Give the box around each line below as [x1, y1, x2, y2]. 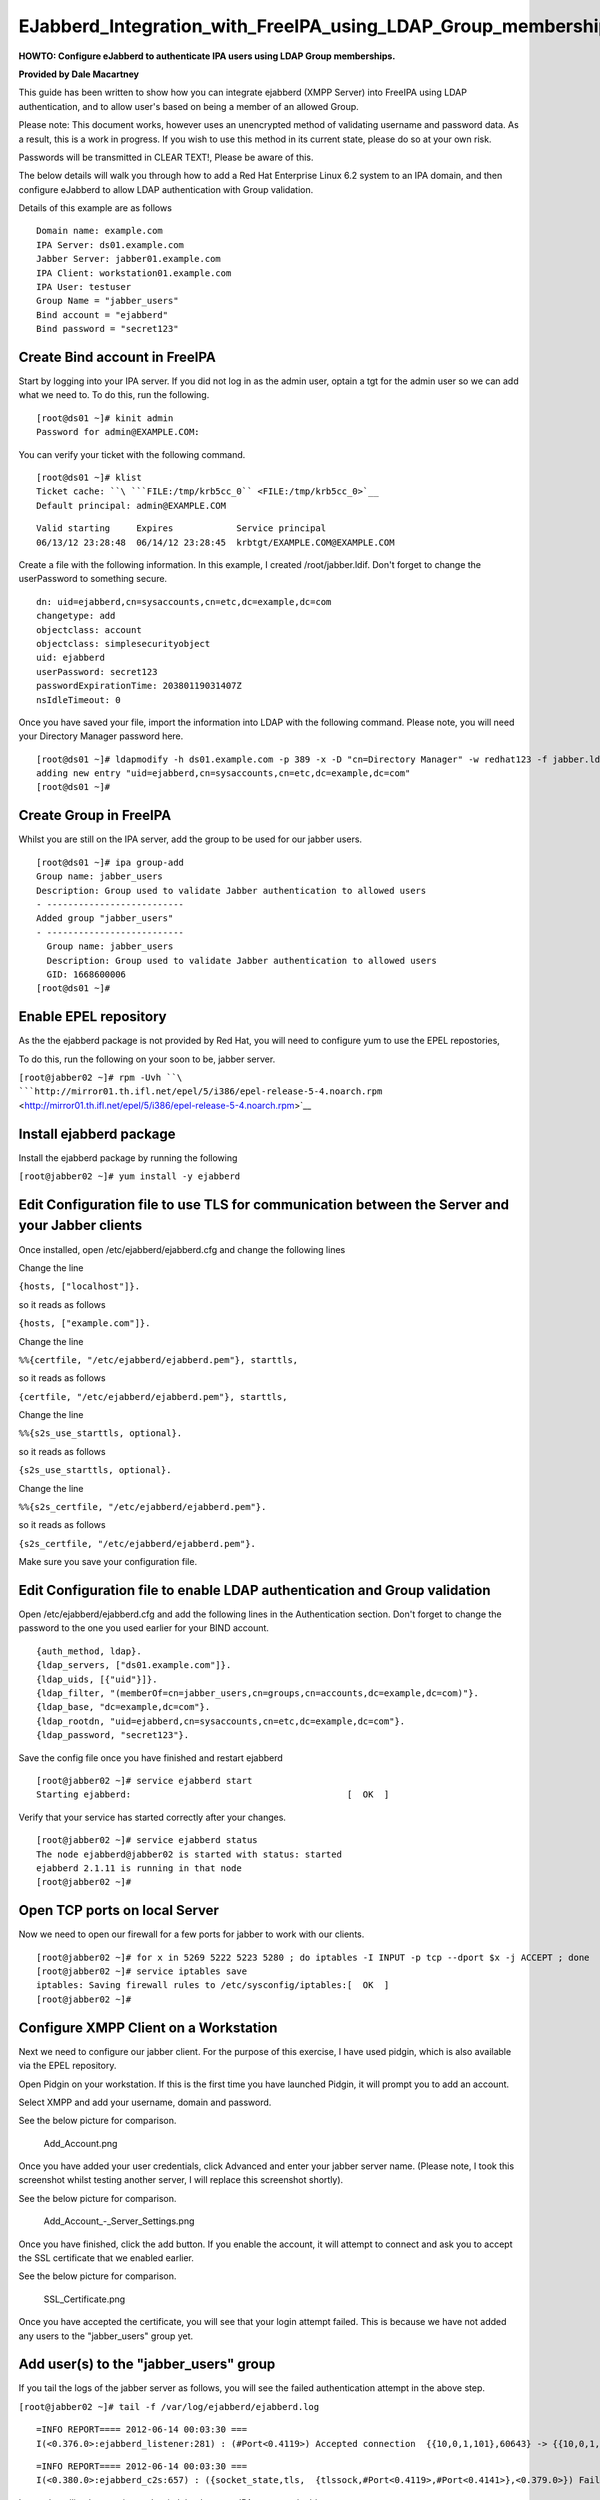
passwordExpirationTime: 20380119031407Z [36, 680, 242, 692]
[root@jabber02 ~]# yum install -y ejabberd [18, 1171, 241, 1182]
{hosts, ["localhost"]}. [18, 1281, 140, 1292]
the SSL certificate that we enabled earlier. [18, 2252, 194, 2264]
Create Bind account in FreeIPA [18, 349, 217, 365]
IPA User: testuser [36, 281, 132, 293]
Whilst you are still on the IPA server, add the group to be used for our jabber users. [18, 833, 363, 845]
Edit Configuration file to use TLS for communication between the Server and [18, 1196, 510, 1213]
